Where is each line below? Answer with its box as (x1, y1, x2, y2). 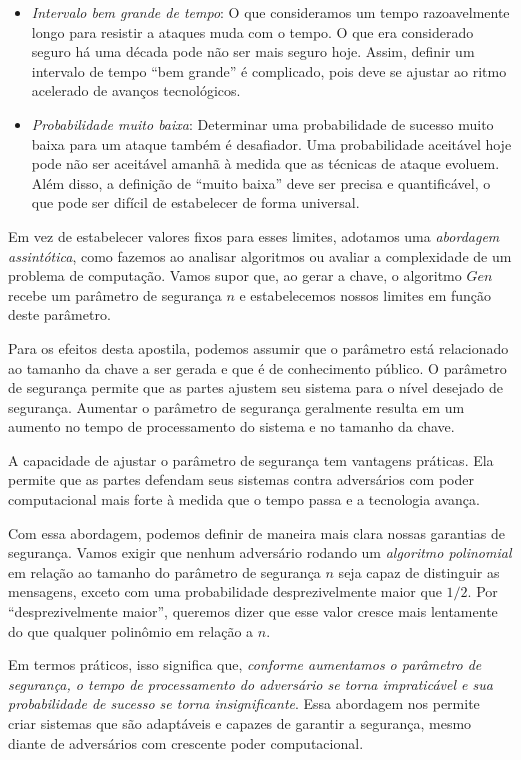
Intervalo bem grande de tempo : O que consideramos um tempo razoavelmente (31, 2, 510, 22)
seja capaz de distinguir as (338, 561, 500, 582)
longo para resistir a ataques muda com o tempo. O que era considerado (31, 21, 474, 42)
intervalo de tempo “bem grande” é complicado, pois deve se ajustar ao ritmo (31, 60, 507, 81)
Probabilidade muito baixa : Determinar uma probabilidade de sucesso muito (31, 113, 494, 134)
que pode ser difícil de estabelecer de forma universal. (31, 192, 360, 213)
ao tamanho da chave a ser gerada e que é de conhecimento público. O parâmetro (8, 357, 507, 378)
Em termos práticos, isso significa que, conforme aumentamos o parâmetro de (8, 654, 482, 675)
